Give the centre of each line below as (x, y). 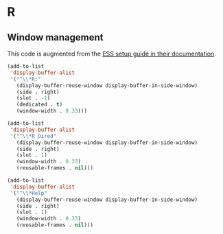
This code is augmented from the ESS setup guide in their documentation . (111, 54)
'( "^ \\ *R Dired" (33, 136)
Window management (56, 37)
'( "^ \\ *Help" (29, 193)
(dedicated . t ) (39, 105)
